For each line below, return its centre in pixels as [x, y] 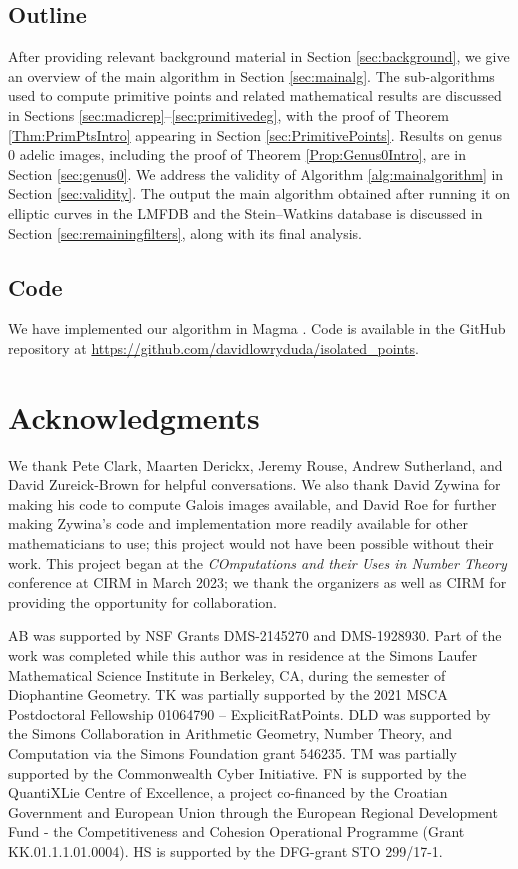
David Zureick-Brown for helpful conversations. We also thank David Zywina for [254, 484]
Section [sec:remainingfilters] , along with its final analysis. [185, 232]
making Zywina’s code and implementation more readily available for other [238, 523]
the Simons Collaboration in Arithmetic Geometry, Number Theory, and [230, 733]
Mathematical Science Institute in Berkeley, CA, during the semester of [227, 674]
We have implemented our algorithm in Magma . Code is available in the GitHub [257, 328]
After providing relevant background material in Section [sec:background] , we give [259, 56]
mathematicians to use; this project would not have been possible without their [251, 543]
